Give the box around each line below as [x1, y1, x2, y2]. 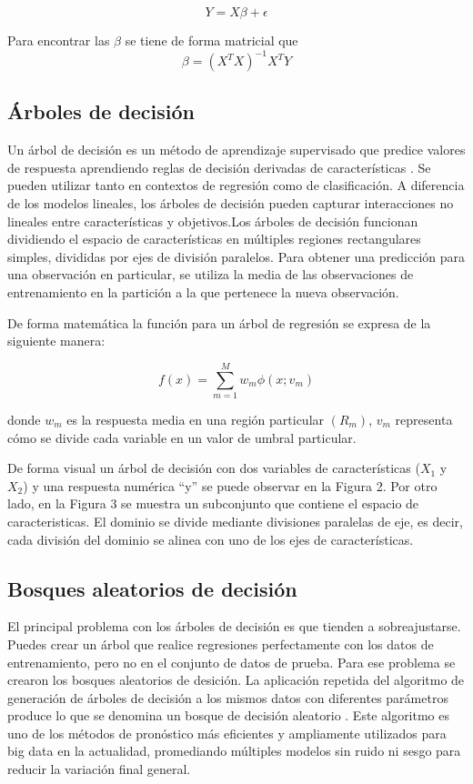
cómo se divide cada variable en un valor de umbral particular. [7, 427, 357, 447]
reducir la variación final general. [7, 759, 191, 779]
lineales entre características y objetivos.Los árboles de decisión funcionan [7, 211, 418, 230]
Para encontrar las [7, 31, 110, 49]
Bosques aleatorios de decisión [7, 574, 297, 602]
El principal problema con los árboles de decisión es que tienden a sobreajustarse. [7, 617, 461, 636]
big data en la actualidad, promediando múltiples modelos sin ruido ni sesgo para [7, 741, 461, 760]
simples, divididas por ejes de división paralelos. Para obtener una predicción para [7, 246, 465, 266]
